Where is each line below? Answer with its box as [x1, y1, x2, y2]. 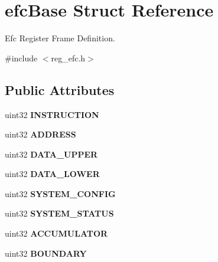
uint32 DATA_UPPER [5, 148, 98, 160]
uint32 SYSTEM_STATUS [5, 207, 114, 220]
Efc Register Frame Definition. [5, 32, 115, 44]
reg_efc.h [51, 51, 86, 64]
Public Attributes [5, 80, 115, 99]
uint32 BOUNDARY [5, 247, 87, 259]
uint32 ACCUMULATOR [5, 227, 108, 240]
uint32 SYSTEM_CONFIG [5, 187, 116, 199]
